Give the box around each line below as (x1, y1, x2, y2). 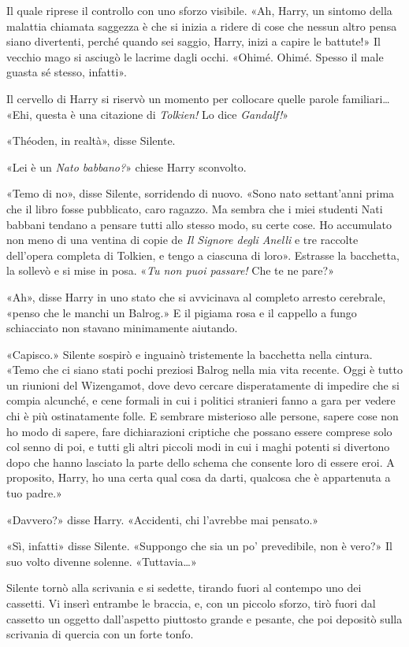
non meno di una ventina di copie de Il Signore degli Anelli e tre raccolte (6, 231, 359, 248)
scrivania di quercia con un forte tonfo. (6, 626, 194, 642)
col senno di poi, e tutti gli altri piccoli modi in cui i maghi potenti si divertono (6, 438, 390, 455)
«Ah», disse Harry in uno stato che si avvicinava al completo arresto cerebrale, (6, 288, 386, 305)
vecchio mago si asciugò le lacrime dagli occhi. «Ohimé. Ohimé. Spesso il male (6, 48, 384, 65)
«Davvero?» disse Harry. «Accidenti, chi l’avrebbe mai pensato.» (6, 511, 319, 527)
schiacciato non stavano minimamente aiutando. (6, 320, 238, 336)
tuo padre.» (6, 485, 62, 501)
